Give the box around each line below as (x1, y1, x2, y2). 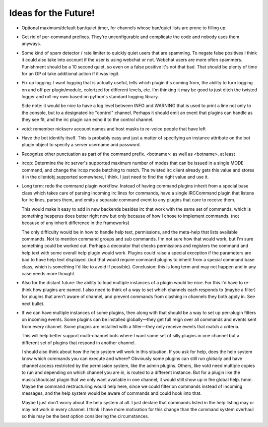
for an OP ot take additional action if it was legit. (21, 70, 120, 76)
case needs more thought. (21, 271, 75, 277)
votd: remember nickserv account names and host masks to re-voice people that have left (21, 125, 206, 131)
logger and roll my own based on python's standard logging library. (21, 94, 159, 100)
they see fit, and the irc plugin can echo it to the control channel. (21, 117, 154, 122)
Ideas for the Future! (9, 7, 95, 18)
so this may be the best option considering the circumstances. (21, 413, 149, 419)
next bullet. (21, 301, 45, 306)
